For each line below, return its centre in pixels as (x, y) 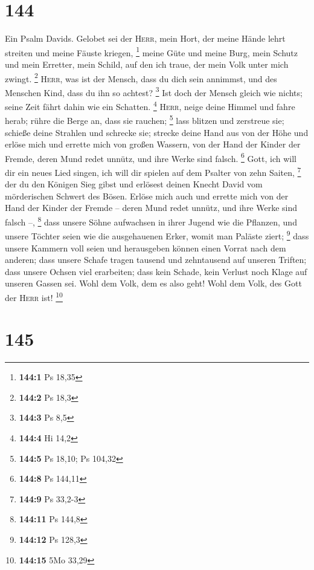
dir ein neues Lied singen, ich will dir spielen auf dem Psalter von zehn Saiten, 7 (153, 171)
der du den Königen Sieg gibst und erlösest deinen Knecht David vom (134, 184)
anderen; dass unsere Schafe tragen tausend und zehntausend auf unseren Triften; (156, 260)
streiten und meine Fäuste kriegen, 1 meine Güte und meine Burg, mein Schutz (152, 51)
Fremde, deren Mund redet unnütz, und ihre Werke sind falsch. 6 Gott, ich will (151, 157)
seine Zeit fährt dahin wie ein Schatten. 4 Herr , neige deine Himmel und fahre (150, 105)
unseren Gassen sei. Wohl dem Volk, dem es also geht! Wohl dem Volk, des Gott (153, 283)
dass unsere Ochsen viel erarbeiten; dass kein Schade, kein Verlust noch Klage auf (156, 271)
